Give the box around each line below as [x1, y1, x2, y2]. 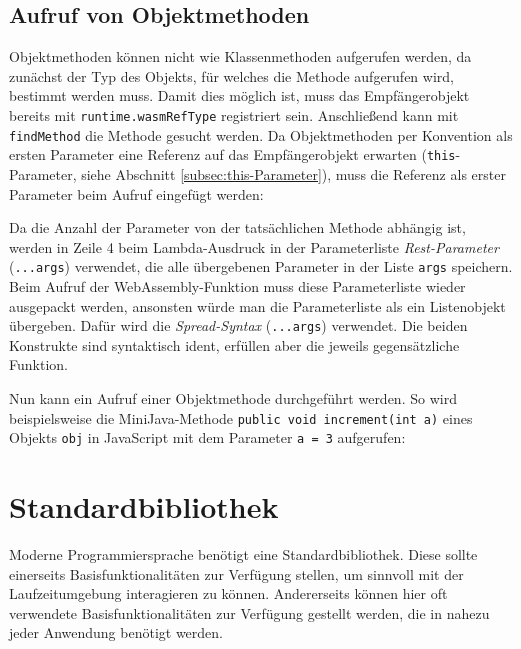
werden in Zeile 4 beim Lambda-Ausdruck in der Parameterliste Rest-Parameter [9, 236, 499, 257]
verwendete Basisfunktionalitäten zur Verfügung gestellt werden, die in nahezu [9, 602, 490, 623]
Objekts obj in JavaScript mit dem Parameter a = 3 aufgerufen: [9, 427, 406, 448]
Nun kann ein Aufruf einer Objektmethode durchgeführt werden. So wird [9, 388, 457, 409]
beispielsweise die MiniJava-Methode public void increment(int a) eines [9, 407, 473, 428]
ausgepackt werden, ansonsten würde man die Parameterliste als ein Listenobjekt [9, 295, 506, 316]
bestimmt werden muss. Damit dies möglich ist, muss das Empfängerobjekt [9, 85, 470, 106]
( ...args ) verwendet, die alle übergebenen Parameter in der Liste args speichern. [9, 256, 513, 277]
